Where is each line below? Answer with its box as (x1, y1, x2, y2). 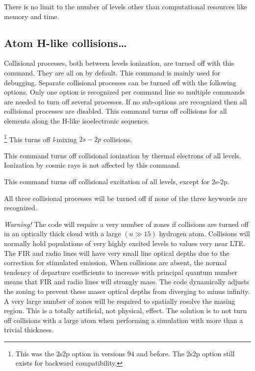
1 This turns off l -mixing (4, 132, 77, 144)
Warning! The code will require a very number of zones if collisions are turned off (4, 219, 249, 229)
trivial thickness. (4, 324, 53, 335)
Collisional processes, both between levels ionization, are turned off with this (4, 58, 234, 68)
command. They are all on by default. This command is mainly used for (4, 67, 221, 77)
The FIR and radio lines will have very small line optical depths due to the (4, 247, 229, 258)
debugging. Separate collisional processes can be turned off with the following (4, 77, 236, 87)
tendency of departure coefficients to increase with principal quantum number (4, 267, 237, 277)
